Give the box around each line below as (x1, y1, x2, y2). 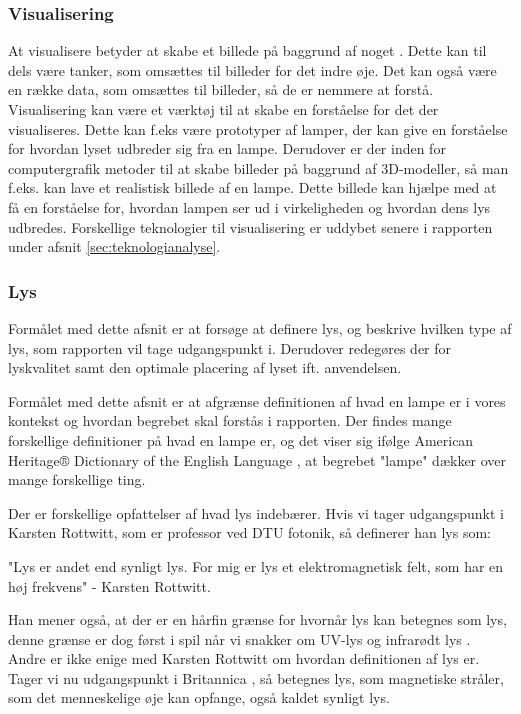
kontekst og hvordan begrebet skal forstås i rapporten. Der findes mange (8, 410, 452, 431)
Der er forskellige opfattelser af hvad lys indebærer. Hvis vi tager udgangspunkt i (8, 502, 504, 523)
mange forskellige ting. (8, 469, 146, 490)
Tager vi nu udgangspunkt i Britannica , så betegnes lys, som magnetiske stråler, (8, 667, 504, 688)
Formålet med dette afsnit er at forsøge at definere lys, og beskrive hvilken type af (8, 317, 512, 338)
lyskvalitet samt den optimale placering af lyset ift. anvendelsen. (8, 357, 402, 378)
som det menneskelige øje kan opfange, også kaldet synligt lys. (8, 687, 390, 708)
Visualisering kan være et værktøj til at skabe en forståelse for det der (8, 99, 439, 119)
